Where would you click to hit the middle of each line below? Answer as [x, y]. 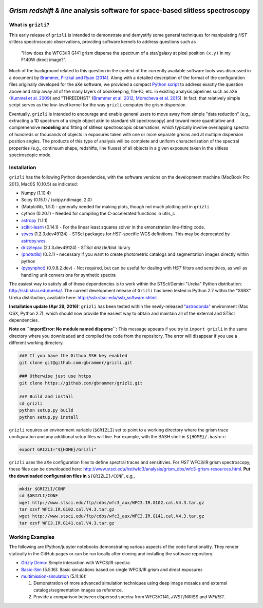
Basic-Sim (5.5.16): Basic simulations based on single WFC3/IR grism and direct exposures [112, 569]
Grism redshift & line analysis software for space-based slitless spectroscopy [130, 10]
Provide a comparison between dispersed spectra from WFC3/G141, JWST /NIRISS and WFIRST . [130, 597]
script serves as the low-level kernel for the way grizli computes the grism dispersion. [98, 105]
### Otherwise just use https [55, 376]
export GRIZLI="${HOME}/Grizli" [58, 450]
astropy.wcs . [34, 241]
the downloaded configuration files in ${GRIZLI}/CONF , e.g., [72, 476]
